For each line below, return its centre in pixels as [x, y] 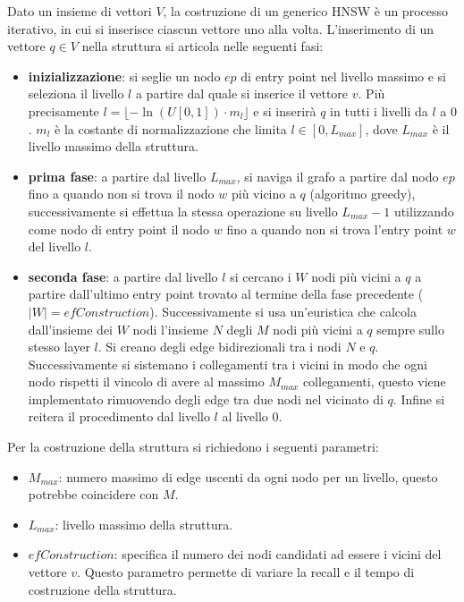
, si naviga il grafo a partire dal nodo [337, 176]
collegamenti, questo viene [374, 382]
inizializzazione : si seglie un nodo [124, 76]
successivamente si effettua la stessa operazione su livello [183, 211]
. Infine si [419, 399]
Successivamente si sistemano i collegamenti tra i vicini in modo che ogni [228, 364]
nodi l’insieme [171, 329]
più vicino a [263, 194]
